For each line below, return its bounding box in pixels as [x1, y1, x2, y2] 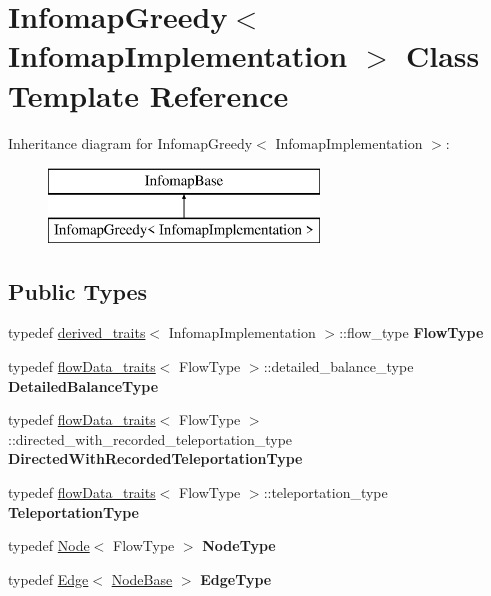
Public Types [8, 275, 148, 306]
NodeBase [111, 568, 173, 589]
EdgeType [200, 568, 272, 589]
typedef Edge [8, 568, 89, 589]
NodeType [202, 535, 276, 556]
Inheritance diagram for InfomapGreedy [8, 132, 253, 153]
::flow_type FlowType [339, 322, 484, 343]
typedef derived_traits [8, 322, 146, 343]
